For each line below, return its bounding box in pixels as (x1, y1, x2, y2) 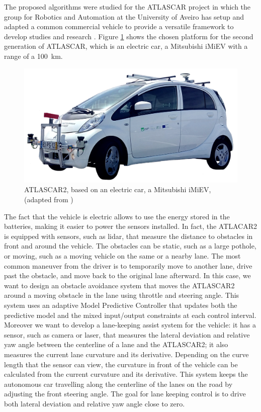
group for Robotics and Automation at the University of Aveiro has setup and (4, 11, 244, 22)
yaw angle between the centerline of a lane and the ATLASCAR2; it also (4, 339, 228, 350)
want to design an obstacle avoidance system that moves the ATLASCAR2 (4, 280, 235, 290)
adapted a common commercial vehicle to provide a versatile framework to (4, 21, 234, 32)
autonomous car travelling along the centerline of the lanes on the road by (4, 378, 233, 389)
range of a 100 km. (4, 50, 63, 61)
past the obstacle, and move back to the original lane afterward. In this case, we (4, 270, 251, 281)
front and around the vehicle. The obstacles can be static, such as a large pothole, (4, 240, 256, 251)
